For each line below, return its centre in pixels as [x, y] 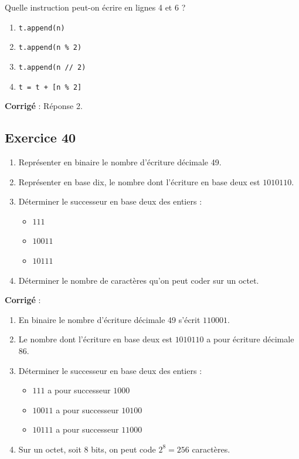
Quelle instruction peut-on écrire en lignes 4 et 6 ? [95, 7]
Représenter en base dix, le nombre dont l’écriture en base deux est [139, 181]
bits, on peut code [123, 449]
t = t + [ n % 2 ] [50, 87]
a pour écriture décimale [250, 339]
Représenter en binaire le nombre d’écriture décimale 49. [120, 162]
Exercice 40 [40, 137]
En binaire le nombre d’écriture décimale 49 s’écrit [109, 319]
